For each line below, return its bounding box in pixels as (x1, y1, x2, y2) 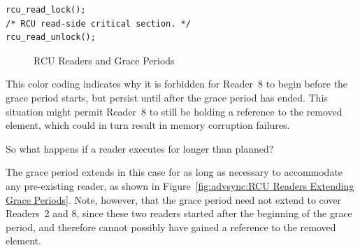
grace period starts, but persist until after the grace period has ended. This (6, 90, 328, 104)
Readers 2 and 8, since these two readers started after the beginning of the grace (6, 206, 352, 221)
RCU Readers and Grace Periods (34, 53, 175, 67)
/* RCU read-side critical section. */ (6, 18, 191, 29)
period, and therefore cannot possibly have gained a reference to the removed (6, 219, 336, 234)
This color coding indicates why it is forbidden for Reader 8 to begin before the (6, 76, 348, 91)
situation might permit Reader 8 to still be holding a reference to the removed (6, 104, 343, 118)
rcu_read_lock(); (6, 5, 86, 15)
